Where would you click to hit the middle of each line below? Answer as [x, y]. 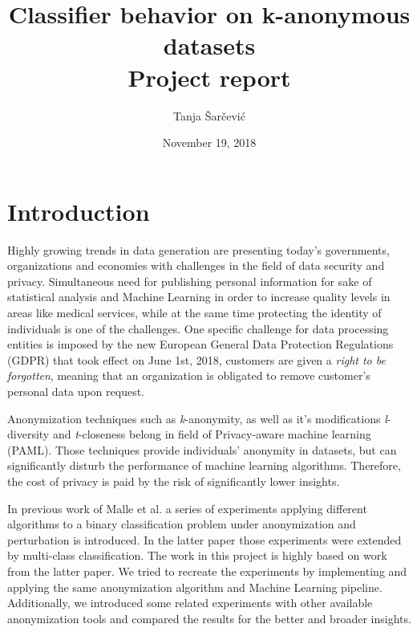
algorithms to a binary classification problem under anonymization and [182, 524]
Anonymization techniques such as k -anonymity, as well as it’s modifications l [197, 418]
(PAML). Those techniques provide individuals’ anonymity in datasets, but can [202, 449]
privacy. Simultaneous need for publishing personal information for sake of [190, 281]
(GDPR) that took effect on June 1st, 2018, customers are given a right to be [196, 359]
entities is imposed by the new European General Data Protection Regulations [200, 344]
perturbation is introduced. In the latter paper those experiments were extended [204, 539]
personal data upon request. [76, 391]
